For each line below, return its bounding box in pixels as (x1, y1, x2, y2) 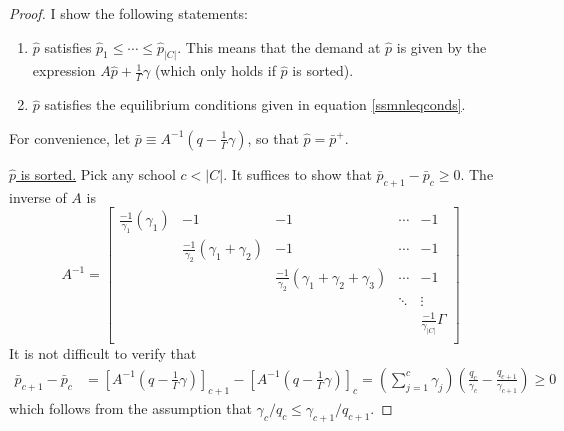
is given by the (396, 36, 487, 57)
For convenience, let (9, 127, 131, 148)
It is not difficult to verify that (9, 343, 197, 364)
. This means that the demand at (177, 36, 381, 57)
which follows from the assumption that (9, 397, 252, 418)
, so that (247, 127, 299, 148)
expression (32, 60, 96, 81)
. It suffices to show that (223, 163, 372, 184)
